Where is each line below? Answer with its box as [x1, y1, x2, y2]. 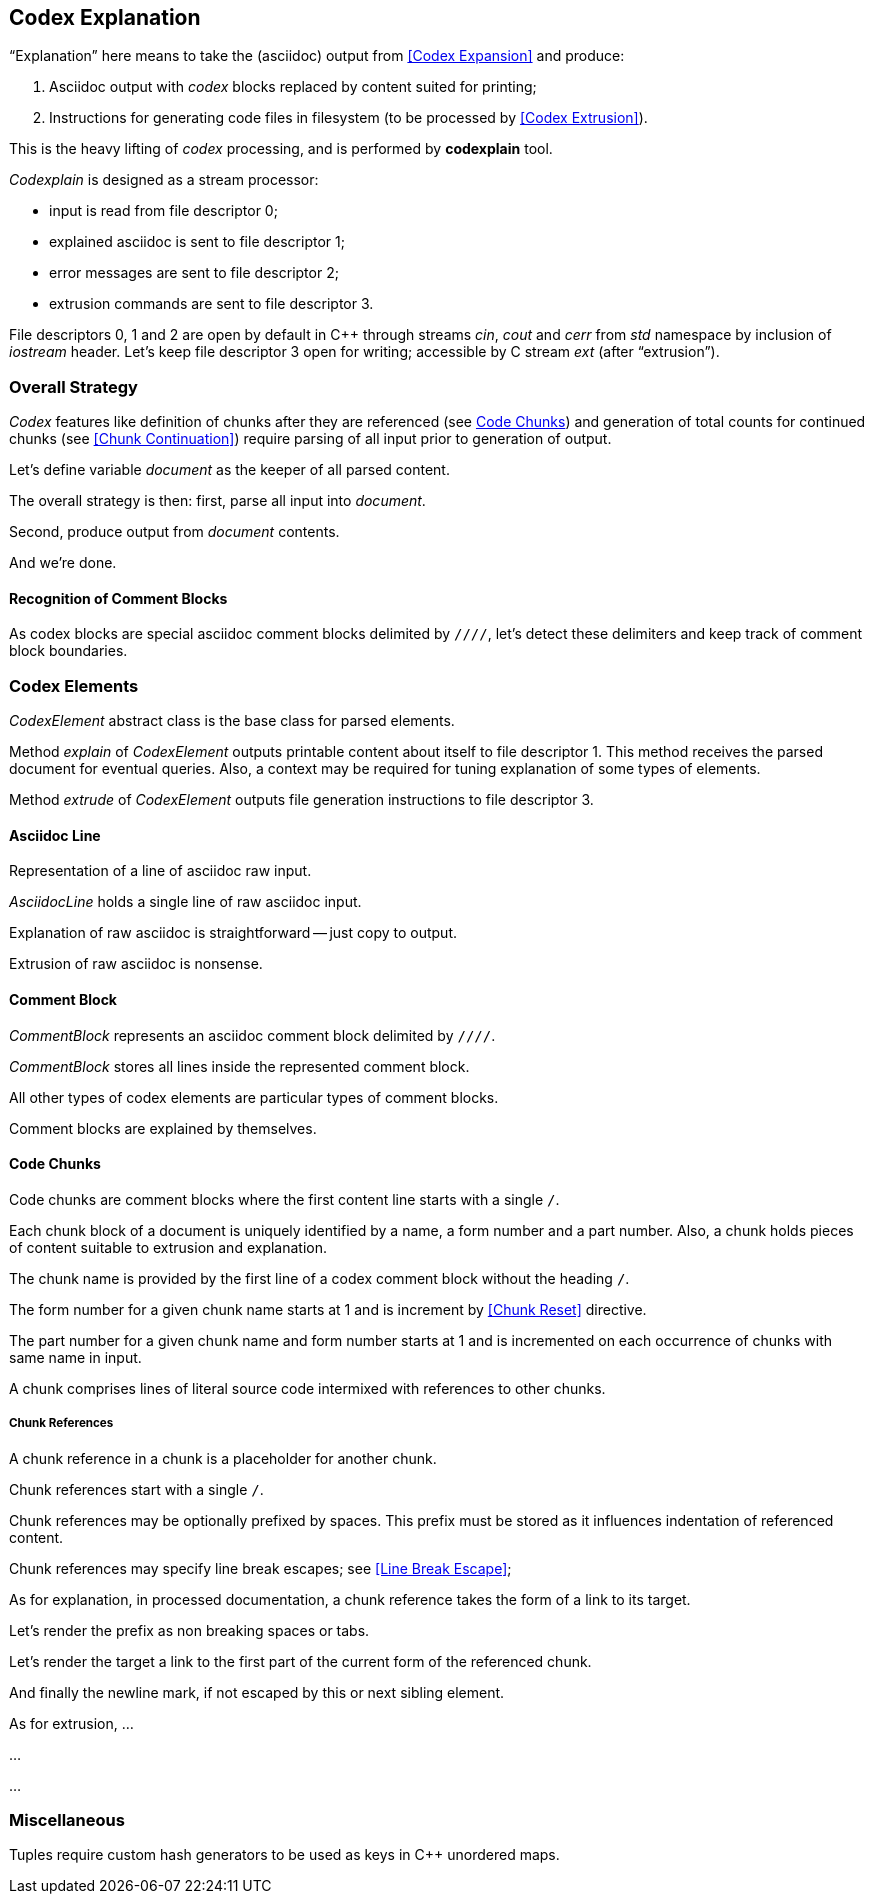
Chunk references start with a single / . [9, 1480, 264, 1498]
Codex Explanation [9, 5, 201, 30]
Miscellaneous [9, 1809, 125, 1830]
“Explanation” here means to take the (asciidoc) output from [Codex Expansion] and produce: [9, 47, 625, 65]
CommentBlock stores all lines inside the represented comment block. [9, 1057, 470, 1075]
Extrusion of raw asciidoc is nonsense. [9, 955, 263, 973]
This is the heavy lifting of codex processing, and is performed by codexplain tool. [9, 140, 553, 158]
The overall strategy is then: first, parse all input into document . [9, 492, 426, 510]
